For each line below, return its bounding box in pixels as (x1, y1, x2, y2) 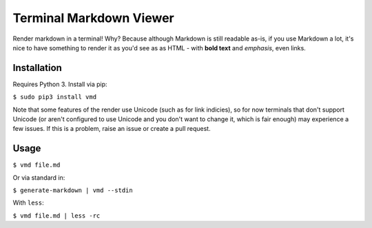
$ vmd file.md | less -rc (12, 211, 101, 220)
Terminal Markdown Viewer (12, 10, 175, 25)
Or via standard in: (12, 173, 65, 182)
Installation (12, 62, 62, 74)
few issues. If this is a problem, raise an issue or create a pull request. (12, 125, 211, 133)
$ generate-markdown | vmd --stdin (12, 187, 134, 194)
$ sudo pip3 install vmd (12, 93, 96, 101)
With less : (12, 198, 44, 207)
